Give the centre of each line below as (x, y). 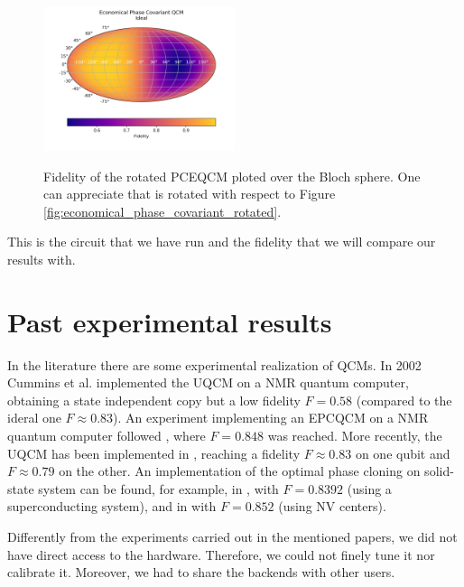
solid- (439, 471)
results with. (42, 259)
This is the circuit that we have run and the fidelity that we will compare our (222, 242)
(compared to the (404, 400)
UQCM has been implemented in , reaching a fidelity (154, 453)
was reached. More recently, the (355, 436)
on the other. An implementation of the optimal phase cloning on (240, 471)
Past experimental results (170, 321)
